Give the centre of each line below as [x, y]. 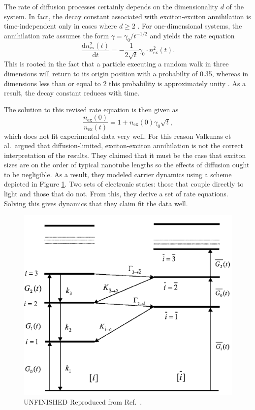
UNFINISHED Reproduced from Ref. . [83, 401]
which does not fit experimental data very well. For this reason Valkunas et [118, 136]
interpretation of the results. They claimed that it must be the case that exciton [125, 155]
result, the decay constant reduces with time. [72, 93]
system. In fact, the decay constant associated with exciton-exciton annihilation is [127, 16]
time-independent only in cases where [61, 26]
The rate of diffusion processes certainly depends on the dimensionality [111, 6]
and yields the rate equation [192, 35]
